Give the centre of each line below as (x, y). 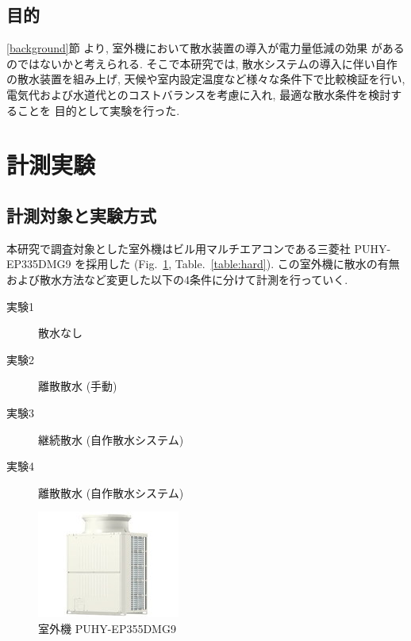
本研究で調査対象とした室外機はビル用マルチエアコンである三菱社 (179, 248)
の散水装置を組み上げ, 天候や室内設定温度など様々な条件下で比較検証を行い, (206, 79)
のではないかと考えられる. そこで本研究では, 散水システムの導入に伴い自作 (202, 63)
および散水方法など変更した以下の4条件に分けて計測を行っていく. (177, 279)
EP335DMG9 (39, 264)
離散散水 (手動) (78, 386)
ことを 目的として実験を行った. (98, 110)
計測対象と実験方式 (81, 215)
